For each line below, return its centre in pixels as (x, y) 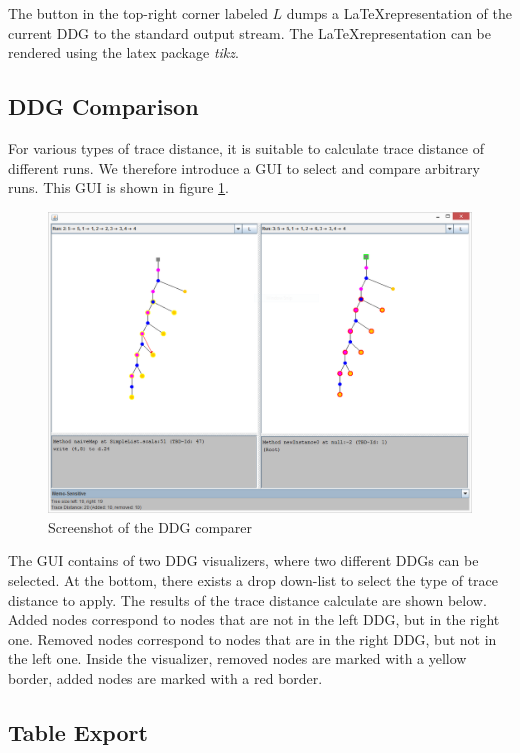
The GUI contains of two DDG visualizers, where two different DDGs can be (243, 560)
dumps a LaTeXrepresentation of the (399, 13)
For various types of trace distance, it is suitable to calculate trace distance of (246, 147)
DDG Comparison (103, 106)
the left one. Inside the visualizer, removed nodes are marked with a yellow (237, 658)
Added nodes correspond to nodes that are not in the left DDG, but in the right (254, 619)
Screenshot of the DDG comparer (150, 526)
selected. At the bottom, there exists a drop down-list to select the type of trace (253, 579)
